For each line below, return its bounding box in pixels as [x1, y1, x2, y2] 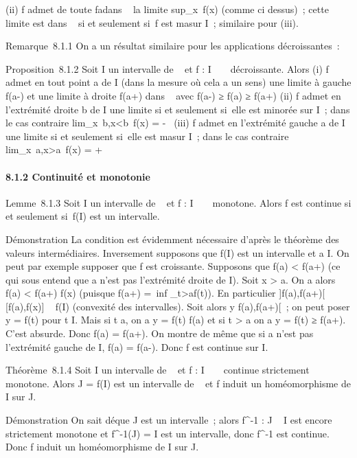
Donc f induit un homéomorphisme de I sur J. [5, 439, 199, 454]
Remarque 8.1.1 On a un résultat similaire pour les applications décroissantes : [5, 38, 340, 53]
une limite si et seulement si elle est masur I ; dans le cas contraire [5, 128, 289, 143]
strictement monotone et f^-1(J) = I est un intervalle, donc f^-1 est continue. [5, 426, 330, 440]
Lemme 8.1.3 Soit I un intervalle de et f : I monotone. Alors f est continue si [5, 195, 352, 209]
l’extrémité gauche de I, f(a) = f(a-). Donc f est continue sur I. [5, 339, 268, 354]
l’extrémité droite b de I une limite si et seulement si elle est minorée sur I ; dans [5, 102, 350, 116]
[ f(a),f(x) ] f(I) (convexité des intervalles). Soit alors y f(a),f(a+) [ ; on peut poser [5, 299, 350, 313]
